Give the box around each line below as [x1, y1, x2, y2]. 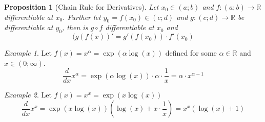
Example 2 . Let [4, 89, 52, 100]
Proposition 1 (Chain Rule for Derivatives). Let [4, 2, 159, 12]
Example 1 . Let [4, 47, 52, 58]
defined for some [165, 47, 217, 58]
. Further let [63, 11, 101, 22]
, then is [62, 22, 88, 33]
